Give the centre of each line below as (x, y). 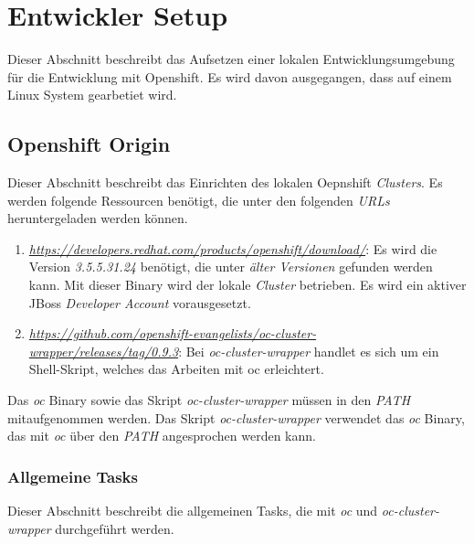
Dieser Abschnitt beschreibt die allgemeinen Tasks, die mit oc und (193, 511)
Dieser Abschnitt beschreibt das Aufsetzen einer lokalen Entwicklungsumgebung (231, 59)
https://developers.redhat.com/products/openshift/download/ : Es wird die (233, 248)
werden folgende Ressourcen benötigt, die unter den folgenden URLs (199, 200)
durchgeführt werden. (115, 528)
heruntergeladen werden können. (98, 218)
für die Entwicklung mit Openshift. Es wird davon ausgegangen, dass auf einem (230, 76)
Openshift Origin (89, 144)
